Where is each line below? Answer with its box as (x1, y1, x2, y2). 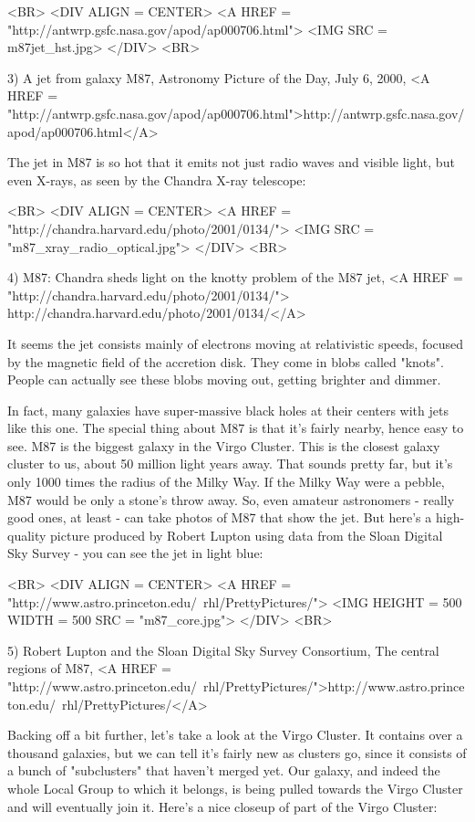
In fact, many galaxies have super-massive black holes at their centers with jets (7, 400, 449, 419)
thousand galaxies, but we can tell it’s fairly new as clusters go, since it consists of (7, 743, 467, 762)
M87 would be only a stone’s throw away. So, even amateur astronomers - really (7, 490, 455, 509)
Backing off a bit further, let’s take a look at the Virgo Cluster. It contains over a (7, 725, 463, 744)
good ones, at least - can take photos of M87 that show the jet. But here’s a (7, 508, 432, 527)
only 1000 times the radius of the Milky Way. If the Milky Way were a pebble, (7, 472, 445, 491)
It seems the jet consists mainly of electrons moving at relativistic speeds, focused (7, 333, 464, 353)
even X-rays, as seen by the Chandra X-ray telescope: (7, 170, 306, 189)
